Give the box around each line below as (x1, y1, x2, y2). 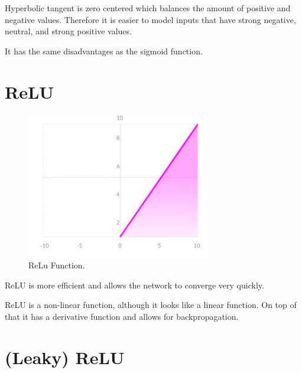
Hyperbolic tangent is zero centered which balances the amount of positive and (5, 2, 291, 14)
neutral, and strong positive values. (5, 25, 132, 37)
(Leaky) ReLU (5, 345, 125, 369)
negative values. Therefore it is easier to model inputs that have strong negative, (5, 13, 296, 25)
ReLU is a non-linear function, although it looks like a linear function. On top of (5, 299, 297, 311)
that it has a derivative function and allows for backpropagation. (5, 310, 239, 322)
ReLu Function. (28, 259, 85, 271)
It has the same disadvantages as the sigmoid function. (5, 44, 203, 57)
